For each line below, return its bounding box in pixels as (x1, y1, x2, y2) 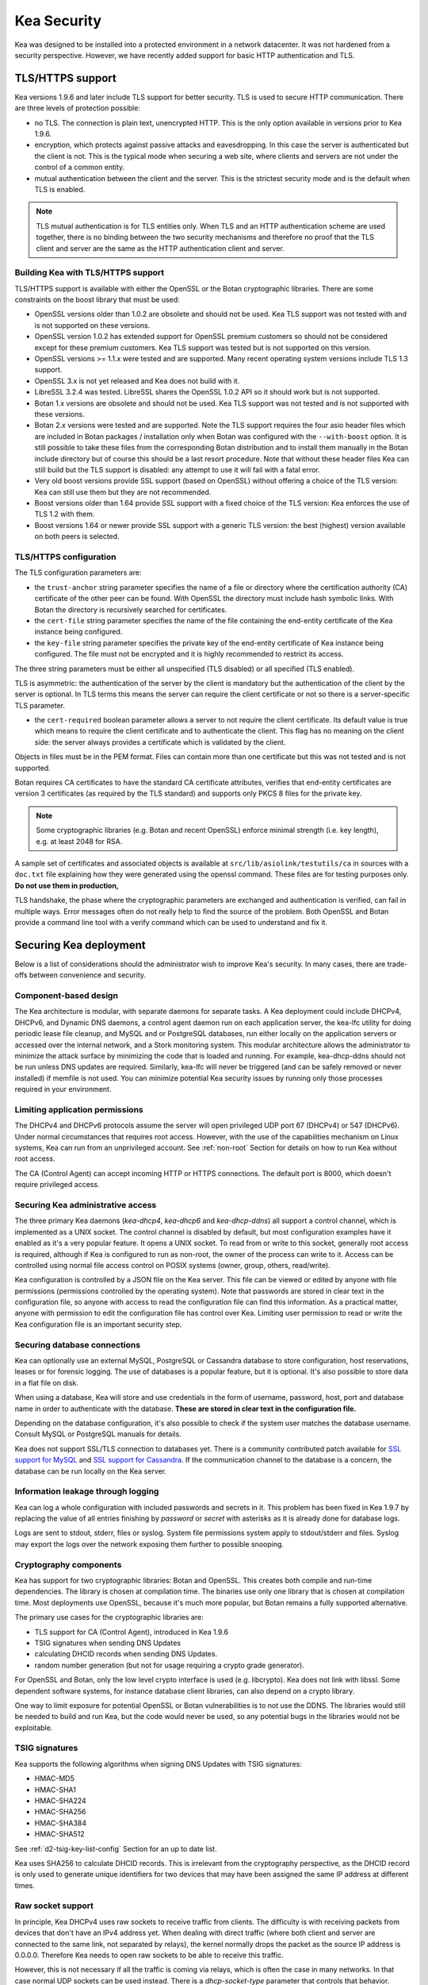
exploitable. (14, 1723, 53, 1733)
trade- (387, 959, 408, 969)
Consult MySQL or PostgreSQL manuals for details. (14, 1429, 182, 1439)
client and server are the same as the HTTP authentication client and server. (36, 243, 285, 253)
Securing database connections (14, 1339, 141, 1350)
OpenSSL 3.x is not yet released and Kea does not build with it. (34, 376, 240, 385)
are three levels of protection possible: (14, 103, 140, 113)
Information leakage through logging (14, 1486, 159, 1497)
